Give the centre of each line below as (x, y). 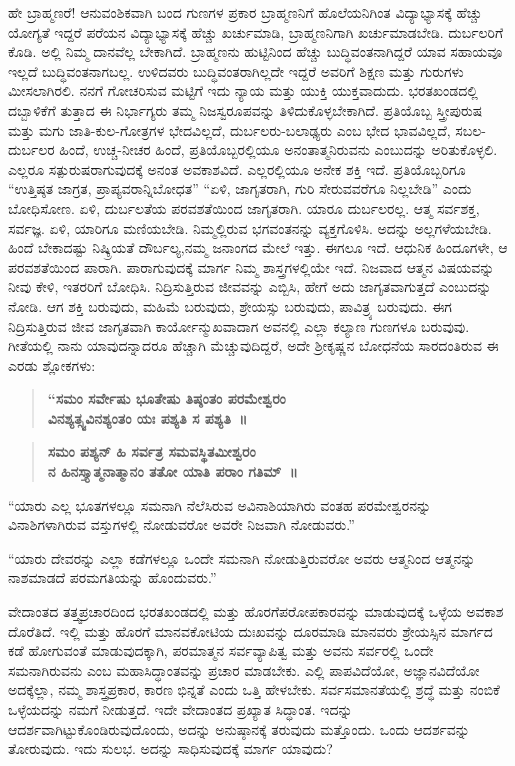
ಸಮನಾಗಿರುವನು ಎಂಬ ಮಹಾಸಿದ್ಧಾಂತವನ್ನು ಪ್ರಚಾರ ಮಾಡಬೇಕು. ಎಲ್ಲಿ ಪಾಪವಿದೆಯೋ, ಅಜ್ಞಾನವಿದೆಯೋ (244, 669)
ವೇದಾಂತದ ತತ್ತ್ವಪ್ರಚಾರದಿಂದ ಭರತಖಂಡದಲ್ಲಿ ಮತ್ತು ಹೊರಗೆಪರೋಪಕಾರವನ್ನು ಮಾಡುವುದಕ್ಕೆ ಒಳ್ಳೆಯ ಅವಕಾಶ (256, 611)
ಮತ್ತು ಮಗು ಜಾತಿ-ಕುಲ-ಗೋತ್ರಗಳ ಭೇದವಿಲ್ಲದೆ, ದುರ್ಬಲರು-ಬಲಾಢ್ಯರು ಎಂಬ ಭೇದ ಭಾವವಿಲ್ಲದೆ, (229, 129)
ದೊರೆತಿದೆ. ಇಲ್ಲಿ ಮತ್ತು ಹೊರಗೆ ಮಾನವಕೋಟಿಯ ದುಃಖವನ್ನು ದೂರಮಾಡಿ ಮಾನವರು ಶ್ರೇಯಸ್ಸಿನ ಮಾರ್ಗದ (250, 630)
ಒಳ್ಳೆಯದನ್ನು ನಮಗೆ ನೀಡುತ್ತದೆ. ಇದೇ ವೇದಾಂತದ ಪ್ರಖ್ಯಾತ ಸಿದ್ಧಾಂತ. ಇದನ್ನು (180, 709)
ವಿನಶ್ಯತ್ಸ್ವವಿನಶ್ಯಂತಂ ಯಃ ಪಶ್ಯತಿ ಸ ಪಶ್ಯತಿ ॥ (147, 417)
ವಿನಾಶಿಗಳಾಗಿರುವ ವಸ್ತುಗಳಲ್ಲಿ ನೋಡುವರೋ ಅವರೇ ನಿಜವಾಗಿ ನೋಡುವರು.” (181, 524)
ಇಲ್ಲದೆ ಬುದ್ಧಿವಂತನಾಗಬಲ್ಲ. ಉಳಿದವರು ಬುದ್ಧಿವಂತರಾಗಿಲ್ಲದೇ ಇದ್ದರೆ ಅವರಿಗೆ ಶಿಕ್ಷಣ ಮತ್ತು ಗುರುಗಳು (236, 70)
